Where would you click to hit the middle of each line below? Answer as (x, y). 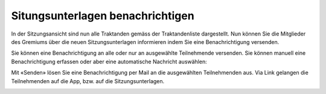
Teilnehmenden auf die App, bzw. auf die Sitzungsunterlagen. (88, 81)
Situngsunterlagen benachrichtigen (103, 16)
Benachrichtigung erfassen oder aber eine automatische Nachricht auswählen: (109, 61)
